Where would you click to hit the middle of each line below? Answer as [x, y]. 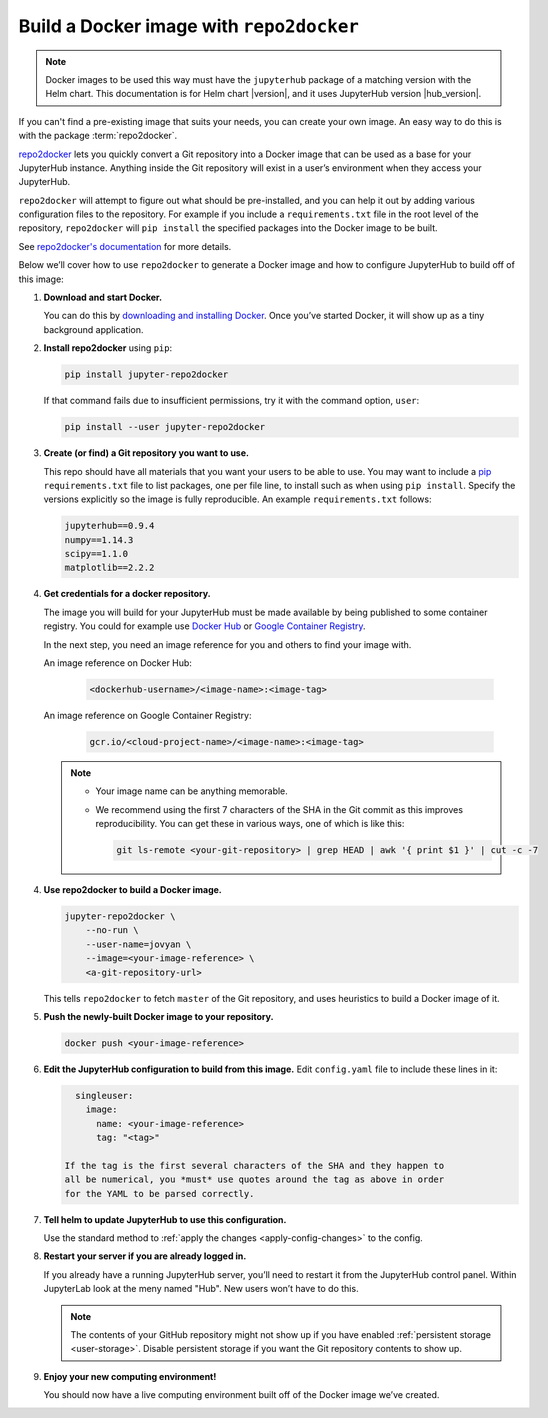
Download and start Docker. [103, 297]
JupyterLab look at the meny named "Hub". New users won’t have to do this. [201, 1289]
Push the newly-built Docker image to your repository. [158, 1016]
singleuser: [104, 1095]
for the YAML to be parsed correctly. [159, 1193]
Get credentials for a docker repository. [127, 594]
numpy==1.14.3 [99, 539]
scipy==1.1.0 [96, 554]
